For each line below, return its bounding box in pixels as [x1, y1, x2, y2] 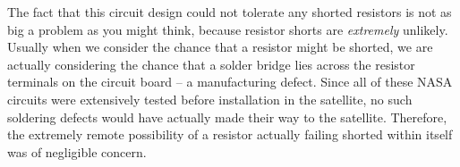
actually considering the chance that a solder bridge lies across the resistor [7, 54, 415, 73]
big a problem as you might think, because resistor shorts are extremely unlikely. [7, 20, 448, 38]
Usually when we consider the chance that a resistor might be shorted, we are [7, 38, 433, 56]
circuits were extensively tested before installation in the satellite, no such [7, 89, 413, 108]
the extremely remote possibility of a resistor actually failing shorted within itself [7, 125, 453, 144]
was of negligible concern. [7, 142, 147, 161]
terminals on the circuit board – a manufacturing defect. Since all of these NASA [7, 72, 453, 91]
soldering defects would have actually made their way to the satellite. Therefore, [7, 107, 447, 126]
